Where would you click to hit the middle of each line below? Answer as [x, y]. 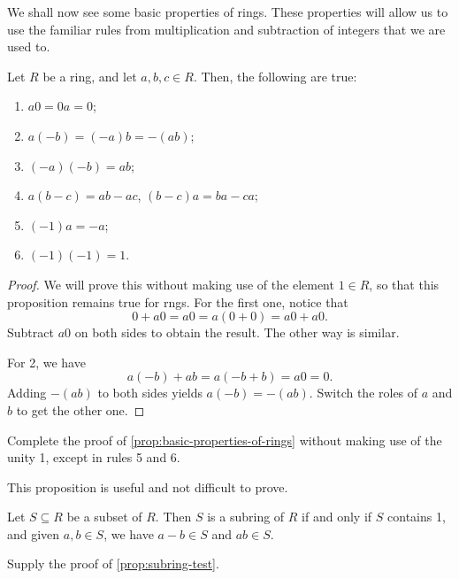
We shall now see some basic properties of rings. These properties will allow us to [228, 12]
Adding [27, 393]
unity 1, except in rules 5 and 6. [94, 457]
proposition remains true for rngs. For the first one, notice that [178, 301]
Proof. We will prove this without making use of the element [171, 284]
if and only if [337, 517]
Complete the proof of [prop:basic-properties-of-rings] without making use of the [225, 440]
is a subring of [246, 517]
